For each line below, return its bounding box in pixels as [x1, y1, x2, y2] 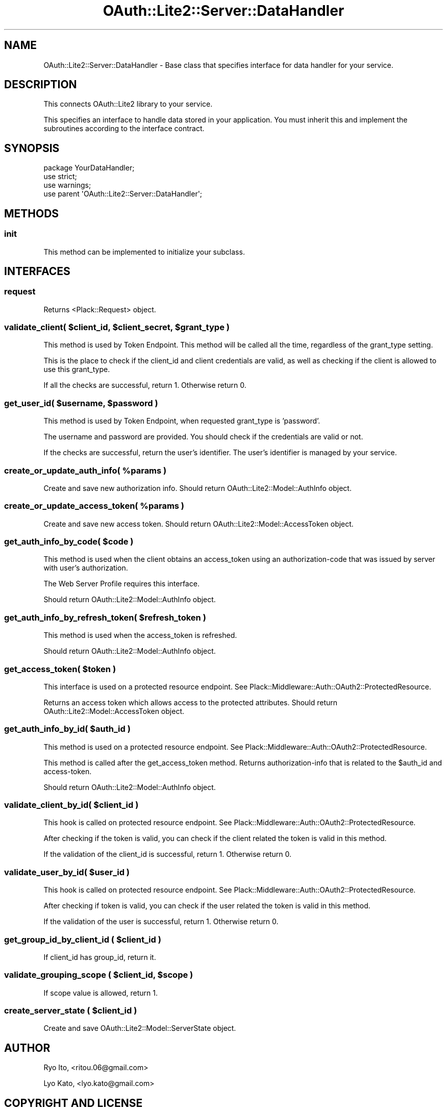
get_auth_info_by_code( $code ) [4, 536, 134, 547]
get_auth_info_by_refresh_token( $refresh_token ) [4, 612, 206, 623]
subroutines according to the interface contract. [43, 124, 205, 133]
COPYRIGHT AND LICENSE [4, 1096, 143, 1109]
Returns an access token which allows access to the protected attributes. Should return [43, 698, 338, 707]
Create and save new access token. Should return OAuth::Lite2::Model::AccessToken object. [43, 519, 354, 528]
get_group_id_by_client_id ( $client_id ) [4, 934, 161, 945]
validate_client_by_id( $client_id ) [4, 800, 139, 810]
